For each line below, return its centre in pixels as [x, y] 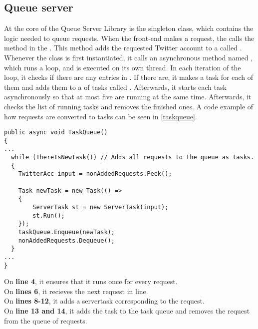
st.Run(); [49, 215]
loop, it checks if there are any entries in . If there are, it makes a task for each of [129, 77]
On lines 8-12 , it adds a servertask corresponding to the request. [104, 301]
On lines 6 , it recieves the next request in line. [76, 291]
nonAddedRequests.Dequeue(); [66, 240]
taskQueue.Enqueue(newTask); [66, 232]
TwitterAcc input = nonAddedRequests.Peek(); [95, 174]
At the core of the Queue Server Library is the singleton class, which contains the [129, 28]
